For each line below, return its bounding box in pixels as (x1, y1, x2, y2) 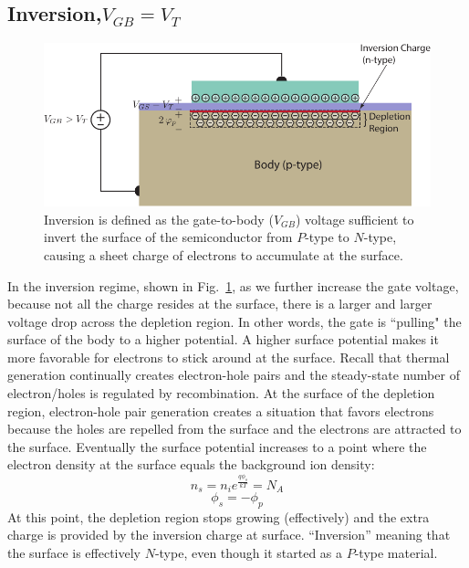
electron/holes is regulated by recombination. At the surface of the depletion (7, 384, 435, 403)
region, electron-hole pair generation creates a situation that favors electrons (7, 401, 434, 420)
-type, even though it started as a (154, 542, 343, 562)
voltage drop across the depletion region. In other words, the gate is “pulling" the (7, 311, 462, 331)
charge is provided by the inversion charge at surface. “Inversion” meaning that (7, 525, 451, 544)
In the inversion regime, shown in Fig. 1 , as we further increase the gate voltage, (7, 276, 459, 295)
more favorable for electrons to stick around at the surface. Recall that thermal (7, 347, 450, 366)
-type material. (354, 542, 438, 562)
